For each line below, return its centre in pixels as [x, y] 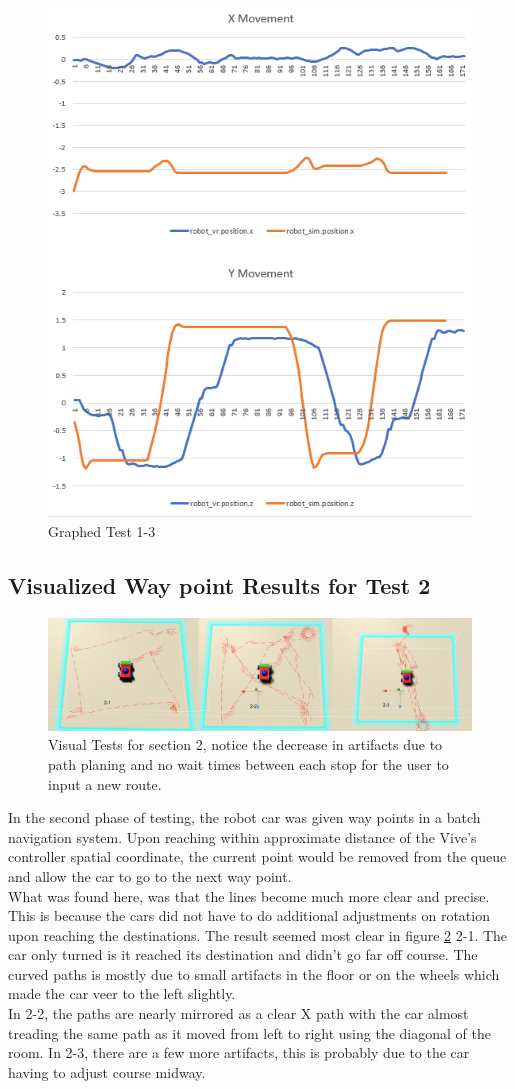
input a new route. [105, 783]
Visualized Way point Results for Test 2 [219, 585]
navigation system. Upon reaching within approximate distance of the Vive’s [242, 836]
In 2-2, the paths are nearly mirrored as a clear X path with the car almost [238, 1013]
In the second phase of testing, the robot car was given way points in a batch [244, 817]
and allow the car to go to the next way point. [150, 875]
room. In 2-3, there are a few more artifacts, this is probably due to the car [239, 1052]
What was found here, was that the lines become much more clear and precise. [249, 895]
